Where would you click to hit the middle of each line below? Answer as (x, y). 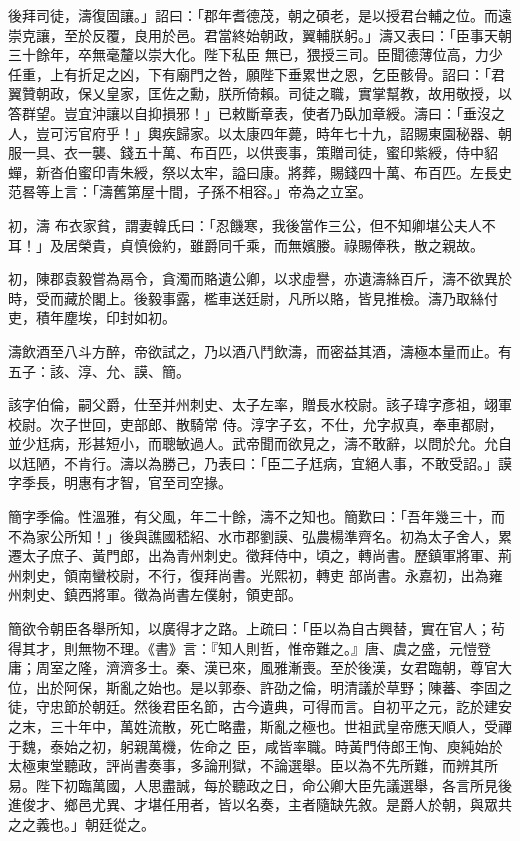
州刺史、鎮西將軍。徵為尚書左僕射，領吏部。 (155, 594)
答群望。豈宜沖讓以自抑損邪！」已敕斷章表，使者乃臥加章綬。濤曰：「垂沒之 (256, 112)
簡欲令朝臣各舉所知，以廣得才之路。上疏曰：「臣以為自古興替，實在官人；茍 (256, 628)
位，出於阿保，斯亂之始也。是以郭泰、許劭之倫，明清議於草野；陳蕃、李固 (253, 686)
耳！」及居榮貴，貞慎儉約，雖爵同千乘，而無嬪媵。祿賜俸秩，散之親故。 (246, 244)
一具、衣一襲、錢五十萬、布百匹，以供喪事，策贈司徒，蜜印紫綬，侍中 (252, 152)
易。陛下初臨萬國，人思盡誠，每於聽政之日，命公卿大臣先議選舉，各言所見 (253, 784)
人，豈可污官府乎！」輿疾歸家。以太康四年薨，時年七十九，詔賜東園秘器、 (253, 132)
